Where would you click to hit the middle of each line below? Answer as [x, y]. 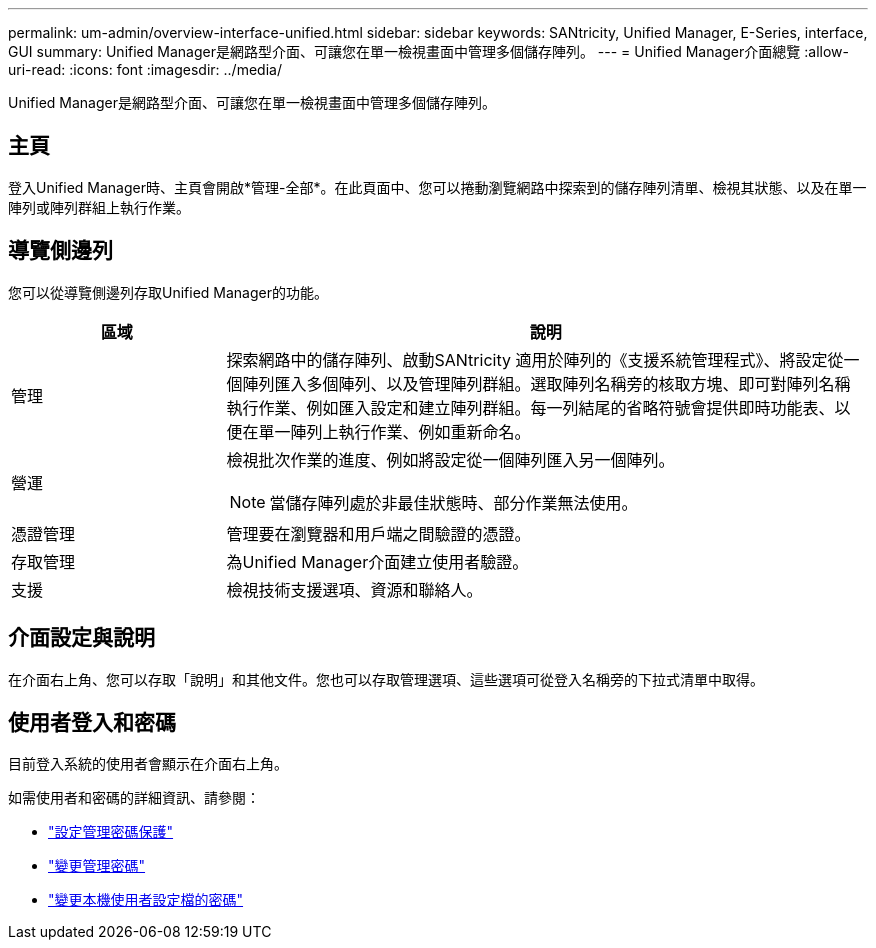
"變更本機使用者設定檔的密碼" [146, 900]
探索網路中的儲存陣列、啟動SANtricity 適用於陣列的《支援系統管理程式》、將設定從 [535, 359]
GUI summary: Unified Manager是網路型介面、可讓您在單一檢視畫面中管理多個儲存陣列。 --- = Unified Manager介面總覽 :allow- [428, 51]
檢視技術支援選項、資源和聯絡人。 [354, 589]
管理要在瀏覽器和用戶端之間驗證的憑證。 [378, 533]
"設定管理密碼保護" [111, 832]
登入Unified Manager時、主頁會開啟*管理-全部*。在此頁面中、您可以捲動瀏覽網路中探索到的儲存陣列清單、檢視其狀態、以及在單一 [437, 187]
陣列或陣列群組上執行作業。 [99, 207]
